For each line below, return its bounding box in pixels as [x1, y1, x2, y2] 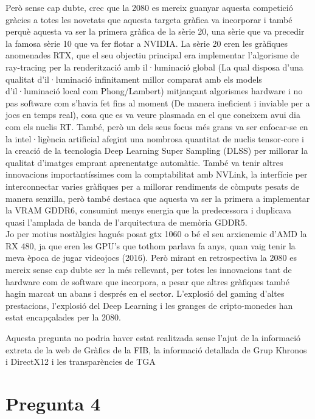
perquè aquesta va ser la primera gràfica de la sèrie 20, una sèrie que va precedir [5, 25, 305, 38]
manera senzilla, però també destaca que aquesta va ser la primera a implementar [5, 192, 310, 204]
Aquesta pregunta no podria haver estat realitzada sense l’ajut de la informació [5, 331, 301, 344]
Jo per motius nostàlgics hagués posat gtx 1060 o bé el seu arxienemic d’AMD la [5, 227, 307, 240]
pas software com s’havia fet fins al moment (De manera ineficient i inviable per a [5, 96, 310, 109]
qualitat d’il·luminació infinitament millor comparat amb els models [5, 72, 262, 85]
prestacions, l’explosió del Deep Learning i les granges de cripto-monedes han [5, 299, 293, 311]
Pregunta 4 [5, 391, 101, 415]
